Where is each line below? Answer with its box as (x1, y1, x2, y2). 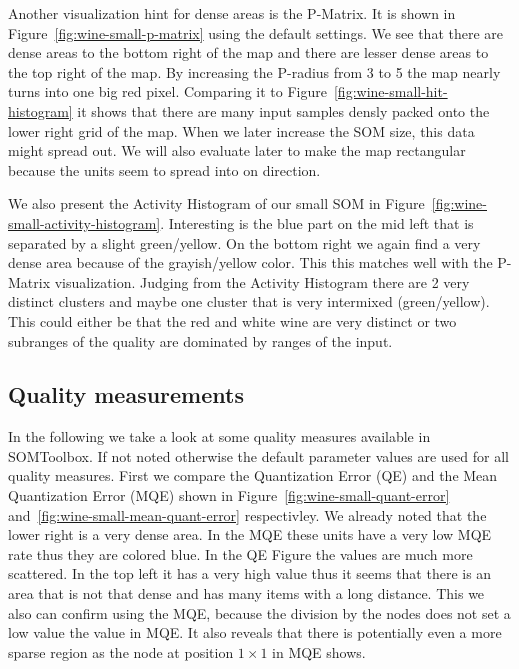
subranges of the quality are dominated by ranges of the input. (8, 330, 393, 351)
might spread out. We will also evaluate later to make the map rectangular (8, 140, 466, 161)
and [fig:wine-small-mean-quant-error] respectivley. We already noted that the (8, 504, 487, 525)
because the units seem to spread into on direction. (8, 159, 321, 180)
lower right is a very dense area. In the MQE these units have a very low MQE (8, 524, 492, 545)
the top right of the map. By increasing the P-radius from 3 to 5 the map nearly (8, 61, 501, 82)
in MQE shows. (272, 641, 366, 662)
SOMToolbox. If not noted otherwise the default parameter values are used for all (8, 445, 509, 466)
